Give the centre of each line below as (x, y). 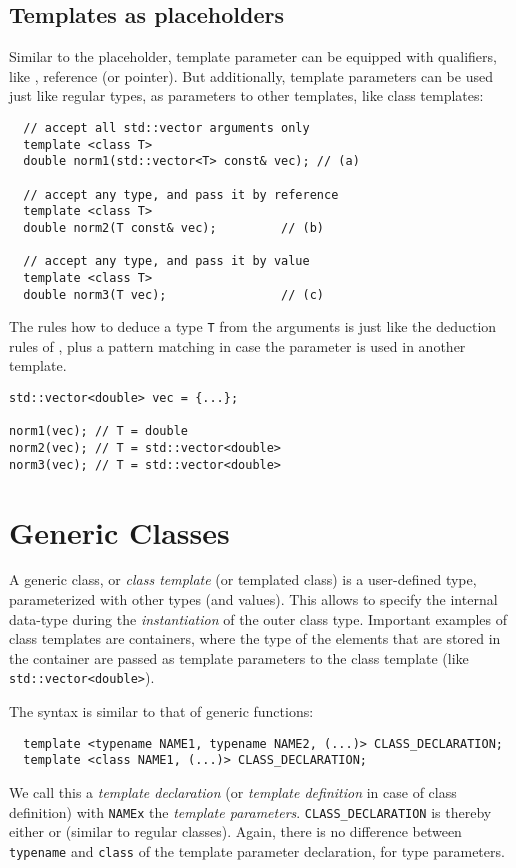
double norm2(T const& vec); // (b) (173, 227)
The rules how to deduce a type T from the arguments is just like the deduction (253, 326)
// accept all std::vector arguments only (166, 127)
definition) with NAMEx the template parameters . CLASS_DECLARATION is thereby (250, 811)
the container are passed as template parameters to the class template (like (239, 657)
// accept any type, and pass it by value (166, 261)
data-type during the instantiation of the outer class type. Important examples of (258, 618)
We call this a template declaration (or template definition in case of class (233, 791)
